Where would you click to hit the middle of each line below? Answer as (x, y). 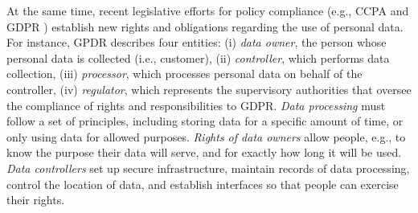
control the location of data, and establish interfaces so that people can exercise (203, 184)
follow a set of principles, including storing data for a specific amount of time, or (205, 121)
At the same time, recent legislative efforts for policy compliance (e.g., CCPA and (208, 10)
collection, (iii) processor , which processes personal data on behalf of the (184, 74)
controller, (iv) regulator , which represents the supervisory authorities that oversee (209, 89)
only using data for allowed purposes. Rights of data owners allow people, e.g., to (206, 136)
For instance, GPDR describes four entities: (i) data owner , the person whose (197, 42)
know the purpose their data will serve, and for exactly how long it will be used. (204, 152)
